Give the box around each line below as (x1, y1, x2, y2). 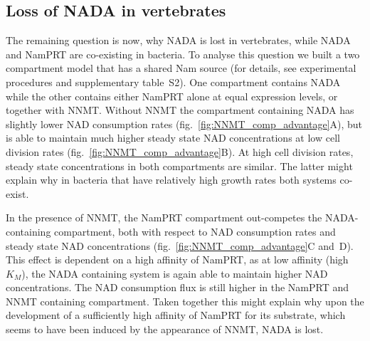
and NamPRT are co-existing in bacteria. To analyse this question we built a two (6, 46, 360, 61)
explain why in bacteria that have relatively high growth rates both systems (6, 172, 337, 187)
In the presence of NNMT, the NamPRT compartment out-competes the (6, 210, 322, 225)
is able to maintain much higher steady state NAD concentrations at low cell (6, 130, 340, 145)
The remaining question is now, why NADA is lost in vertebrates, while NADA (6, 33, 351, 48)
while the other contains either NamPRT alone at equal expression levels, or (6, 88, 338, 103)
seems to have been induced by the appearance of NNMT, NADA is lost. (6, 322, 324, 337)
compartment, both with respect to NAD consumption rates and (54, 224, 336, 238)
